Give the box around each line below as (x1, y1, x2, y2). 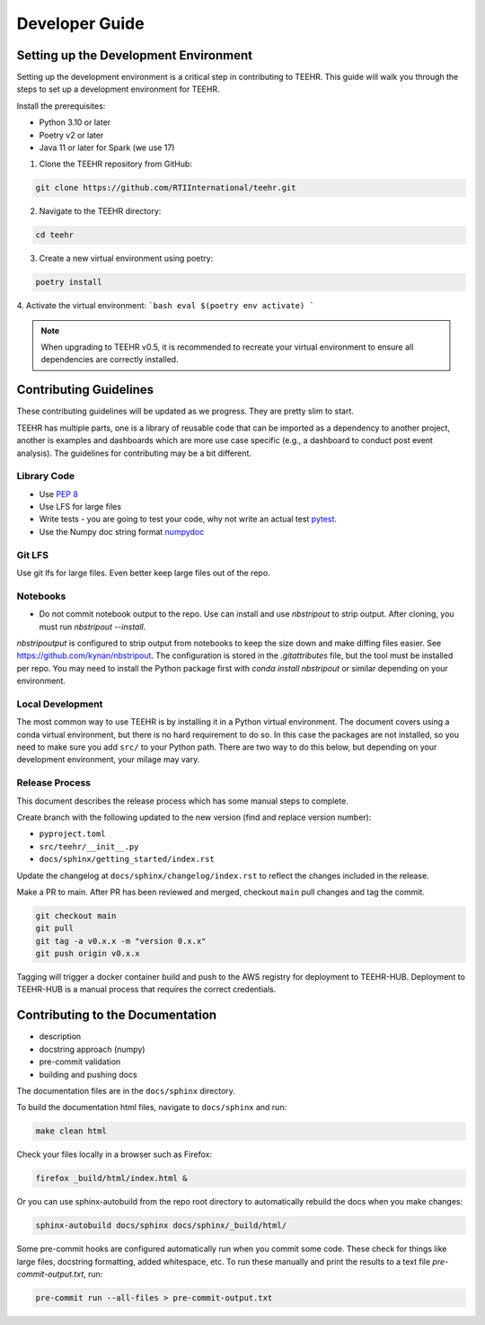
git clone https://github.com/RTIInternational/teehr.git (35, 182, 296, 193)
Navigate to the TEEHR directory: (39, 206, 162, 217)
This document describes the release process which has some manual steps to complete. (16, 796, 349, 806)
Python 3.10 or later (39, 117, 111, 128)
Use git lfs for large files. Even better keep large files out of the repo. (16, 567, 270, 579)
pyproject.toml (39, 829, 107, 840)
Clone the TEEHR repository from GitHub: (39, 158, 193, 170)
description (39, 1031, 82, 1042)
